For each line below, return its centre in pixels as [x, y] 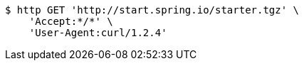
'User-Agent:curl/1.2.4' [98, 33]
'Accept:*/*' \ [71, 21]
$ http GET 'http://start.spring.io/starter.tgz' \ [152, 10]
